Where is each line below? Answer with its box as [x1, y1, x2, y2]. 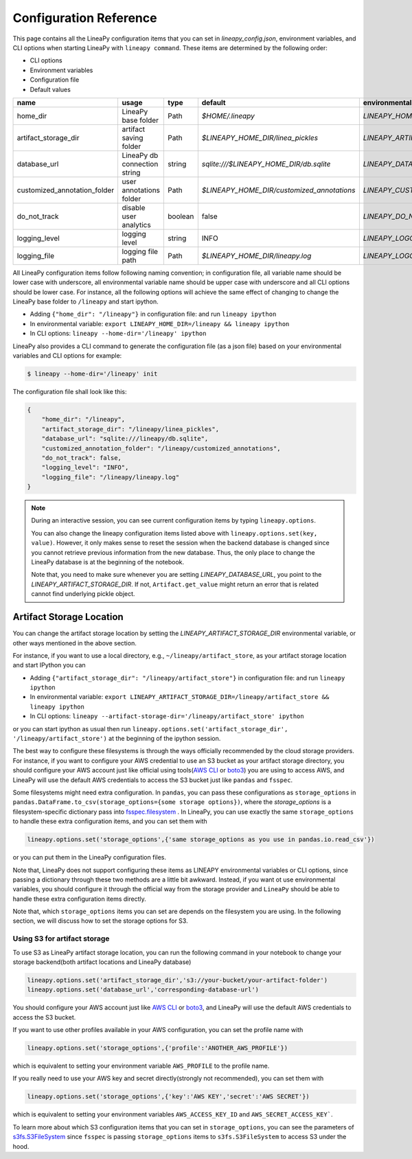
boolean [167, 211, 194, 221]
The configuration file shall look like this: [12, 387, 127, 395]
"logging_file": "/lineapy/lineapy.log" [41, 473, 180, 481]
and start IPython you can [12, 661, 86, 669]
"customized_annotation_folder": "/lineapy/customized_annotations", [41, 444, 281, 452]
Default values [30, 85, 71, 93]
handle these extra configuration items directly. [12, 895, 147, 903]
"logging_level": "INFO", [41, 463, 129, 472]
